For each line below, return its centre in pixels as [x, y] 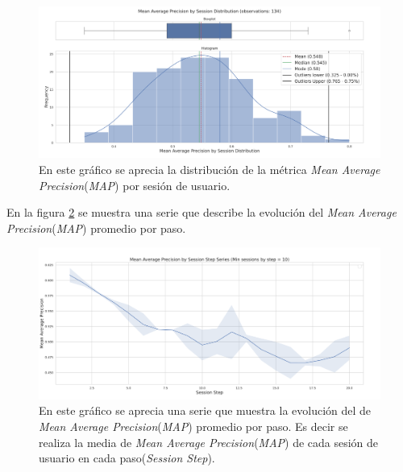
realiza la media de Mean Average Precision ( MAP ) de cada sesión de [209, 442]
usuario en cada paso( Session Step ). [127, 458]
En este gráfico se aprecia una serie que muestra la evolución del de [205, 410]
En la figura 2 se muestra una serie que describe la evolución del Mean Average [201, 212]
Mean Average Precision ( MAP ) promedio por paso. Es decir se [193, 426]
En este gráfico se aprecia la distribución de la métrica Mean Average [210, 169]
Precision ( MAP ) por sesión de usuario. [135, 185]
